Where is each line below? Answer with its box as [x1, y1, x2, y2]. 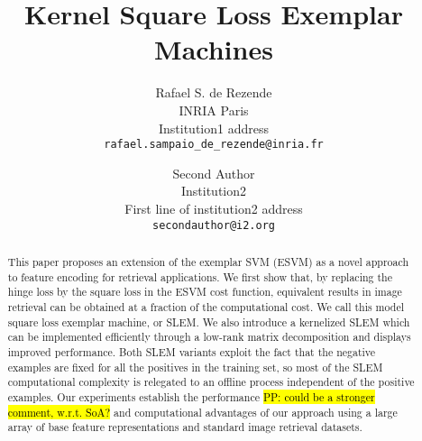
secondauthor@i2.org [151, 218, 276, 232]
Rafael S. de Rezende [155, 83, 272, 102]
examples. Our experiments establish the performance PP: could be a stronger [7, 389, 375, 404]
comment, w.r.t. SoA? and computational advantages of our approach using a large [7, 404, 398, 419]
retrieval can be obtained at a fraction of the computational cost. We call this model [7, 299, 404, 314]
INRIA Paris [179, 100, 249, 119]
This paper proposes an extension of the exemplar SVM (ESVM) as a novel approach [7, 253, 409, 269]
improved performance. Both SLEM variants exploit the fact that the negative [7, 344, 376, 359]
